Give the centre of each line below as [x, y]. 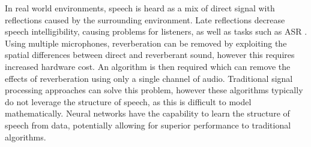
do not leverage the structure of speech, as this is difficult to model [128, 101]
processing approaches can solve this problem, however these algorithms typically [154, 90]
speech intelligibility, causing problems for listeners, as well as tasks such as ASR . [156, 31]
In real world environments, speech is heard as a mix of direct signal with [140, 8]
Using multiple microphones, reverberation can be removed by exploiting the [146, 43]
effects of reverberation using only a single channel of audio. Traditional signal [149, 78]
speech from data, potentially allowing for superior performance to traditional [148, 125]
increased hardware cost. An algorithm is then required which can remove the [148, 66]
